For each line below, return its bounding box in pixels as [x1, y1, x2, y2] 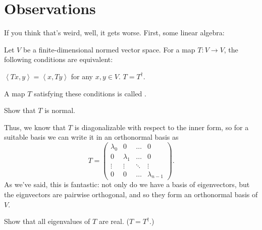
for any [71, 71, 93, 81]
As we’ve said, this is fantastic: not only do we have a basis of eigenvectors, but [4, 179, 250, 190]
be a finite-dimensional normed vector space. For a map [23, 44, 195, 54]
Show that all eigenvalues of [4, 216, 90, 226]
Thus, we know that [4, 122, 66, 132]
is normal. [44, 105, 75, 116]
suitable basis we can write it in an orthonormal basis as [4, 132, 179, 142]
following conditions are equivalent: [4, 54, 113, 65]
